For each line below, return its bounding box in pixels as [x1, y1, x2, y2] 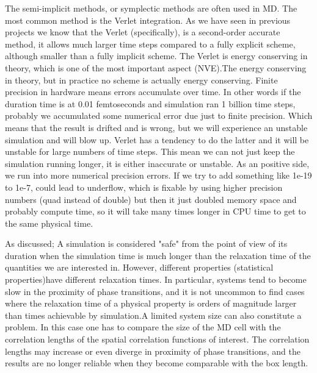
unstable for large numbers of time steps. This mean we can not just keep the [5, 145, 295, 158]
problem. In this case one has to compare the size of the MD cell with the [5, 321, 281, 333]
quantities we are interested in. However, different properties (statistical [5, 261, 274, 274]
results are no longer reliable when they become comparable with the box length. [5, 357, 308, 369]
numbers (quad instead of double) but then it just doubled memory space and [5, 193, 297, 205]
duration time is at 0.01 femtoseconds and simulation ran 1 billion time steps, [5, 97, 296, 110]
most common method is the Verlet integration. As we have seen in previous [5, 13, 291, 26]
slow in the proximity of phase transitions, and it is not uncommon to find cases [5, 285, 305, 297]
